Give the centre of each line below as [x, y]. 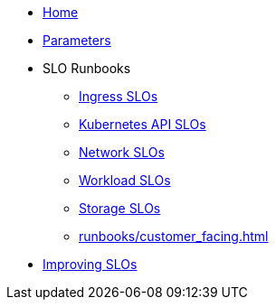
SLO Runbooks [87, 68]
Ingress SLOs [119, 96]
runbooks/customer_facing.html [174, 236]
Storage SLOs [120, 208]
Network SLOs [122, 152]
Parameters [77, 40]
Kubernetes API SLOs [143, 124]
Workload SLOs [125, 180]
